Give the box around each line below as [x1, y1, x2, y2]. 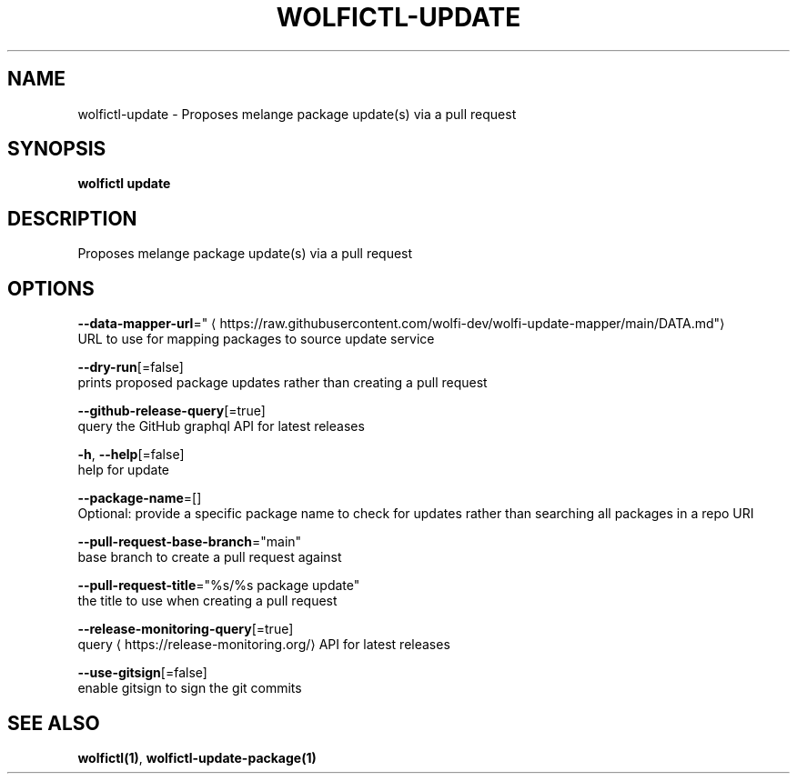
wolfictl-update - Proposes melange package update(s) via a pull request [77, 105, 517, 122]
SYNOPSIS [7, 137, 106, 161]
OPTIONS [7, 276, 95, 300]
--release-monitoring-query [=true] [77, 621, 294, 637]
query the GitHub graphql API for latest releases [77, 418, 365, 435]
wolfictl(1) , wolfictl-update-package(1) [77, 749, 317, 766]
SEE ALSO [7, 711, 100, 735]
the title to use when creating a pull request [77, 593, 338, 609]
